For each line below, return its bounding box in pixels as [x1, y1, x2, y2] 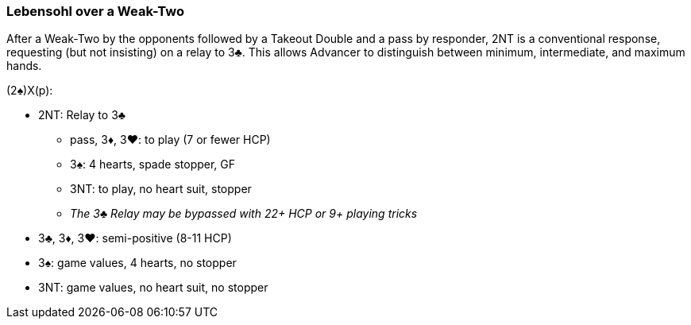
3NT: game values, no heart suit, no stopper [38, 281, 268, 295]
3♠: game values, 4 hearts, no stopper [38, 256, 237, 270]
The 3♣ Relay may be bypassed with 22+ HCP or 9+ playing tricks [70, 207, 418, 221]
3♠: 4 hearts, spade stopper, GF [70, 157, 236, 172]
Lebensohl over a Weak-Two [6, 3, 184, 19]
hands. [6, 59, 42, 73]
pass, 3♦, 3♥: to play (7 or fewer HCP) [70, 133, 271, 147]
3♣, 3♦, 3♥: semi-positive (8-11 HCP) [38, 231, 232, 246]
